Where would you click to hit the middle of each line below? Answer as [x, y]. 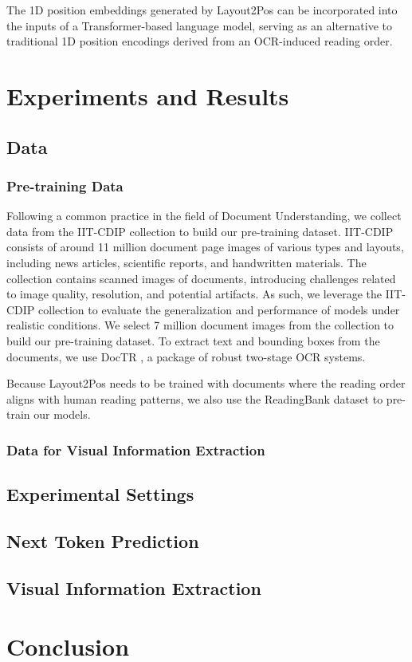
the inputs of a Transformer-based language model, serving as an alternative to [199, 25]
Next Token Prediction [103, 540]
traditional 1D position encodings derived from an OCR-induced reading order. [200, 41]
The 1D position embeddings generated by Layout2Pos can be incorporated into [202, 10]
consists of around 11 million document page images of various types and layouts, [205, 247]
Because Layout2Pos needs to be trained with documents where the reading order [206, 383]
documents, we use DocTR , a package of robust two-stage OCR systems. [186, 356]
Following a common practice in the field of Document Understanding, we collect [204, 216]
